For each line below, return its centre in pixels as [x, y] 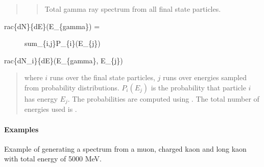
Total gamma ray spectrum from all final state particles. [133, 9]
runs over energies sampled [205, 77]
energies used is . [51, 109]
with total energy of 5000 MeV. [53, 159]
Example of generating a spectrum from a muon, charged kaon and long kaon [125, 148]
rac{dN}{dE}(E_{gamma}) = [52, 26]
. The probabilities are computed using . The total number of [163, 98]
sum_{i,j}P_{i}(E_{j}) [63, 43]
